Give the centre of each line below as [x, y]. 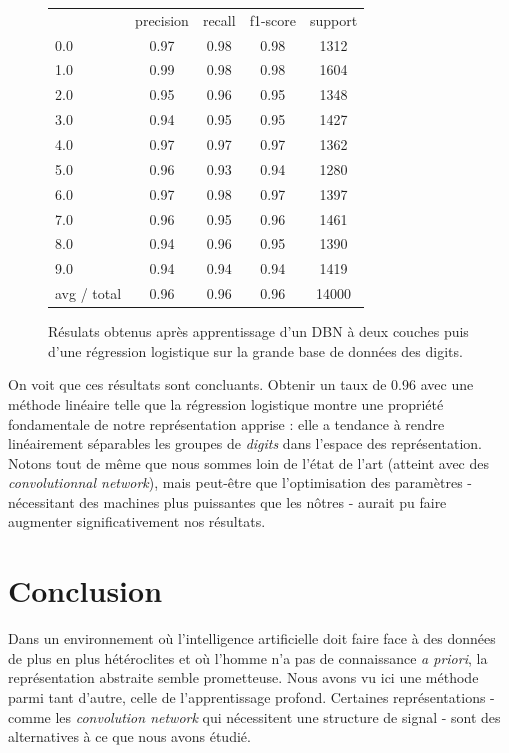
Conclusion [85, 590]
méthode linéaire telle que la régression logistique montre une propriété [226, 403]
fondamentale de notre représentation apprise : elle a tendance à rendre [226, 423]
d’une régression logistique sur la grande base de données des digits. [255, 350]
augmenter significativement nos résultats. [137, 521]
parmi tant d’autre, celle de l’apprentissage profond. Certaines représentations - [251, 696]
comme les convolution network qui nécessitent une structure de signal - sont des [254, 716]
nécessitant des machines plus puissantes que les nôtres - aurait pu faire [227, 501]
